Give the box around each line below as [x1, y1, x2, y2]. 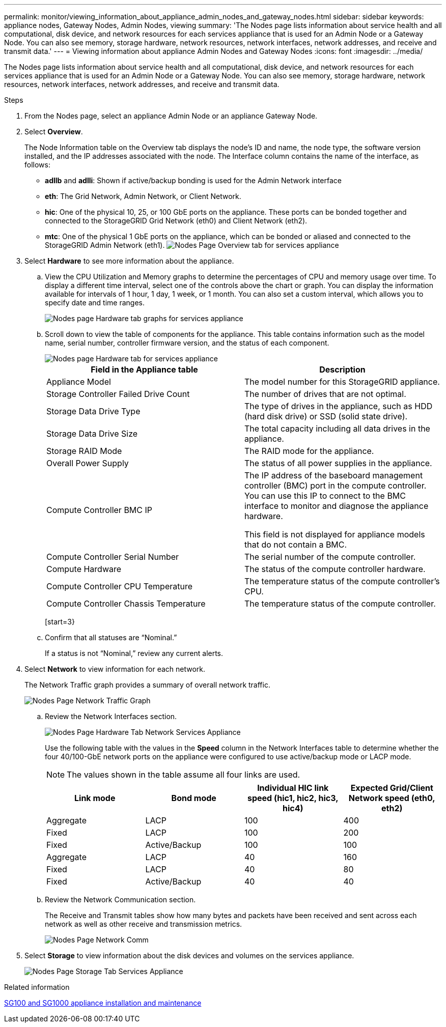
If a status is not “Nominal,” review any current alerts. [45, 649, 224, 658]
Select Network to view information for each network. [24, 665, 206, 673]
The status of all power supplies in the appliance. [244, 458, 432, 468]
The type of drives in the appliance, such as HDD [244, 401, 433, 411]
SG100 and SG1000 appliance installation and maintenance [4, 999, 202, 1007]
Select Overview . [24, 127, 83, 136]
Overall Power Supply [46, 458, 129, 468]
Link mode [74, 793, 116, 803]
